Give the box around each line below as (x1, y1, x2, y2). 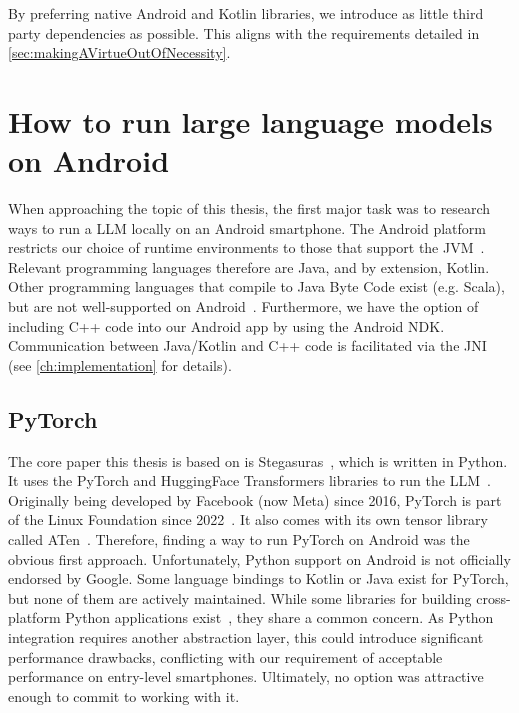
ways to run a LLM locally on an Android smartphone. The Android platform (8, 217, 486, 238)
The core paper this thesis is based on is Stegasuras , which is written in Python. (8, 450, 508, 471)
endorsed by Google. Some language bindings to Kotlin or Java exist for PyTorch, (8, 568, 509, 589)
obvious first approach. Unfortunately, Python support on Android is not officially (8, 548, 511, 569)
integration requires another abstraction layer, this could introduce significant (8, 626, 484, 647)
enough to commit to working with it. (8, 685, 240, 706)
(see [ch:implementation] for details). (8, 354, 232, 375)
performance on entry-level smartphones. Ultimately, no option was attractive (8, 666, 484, 687)
